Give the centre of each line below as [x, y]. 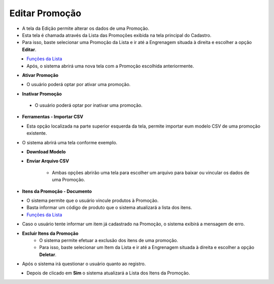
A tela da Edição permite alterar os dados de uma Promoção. [86, 28]
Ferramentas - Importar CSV [53, 117]
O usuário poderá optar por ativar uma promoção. [79, 85]
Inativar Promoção [42, 94]
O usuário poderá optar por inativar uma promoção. [89, 105]
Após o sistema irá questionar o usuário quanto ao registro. [84, 264]
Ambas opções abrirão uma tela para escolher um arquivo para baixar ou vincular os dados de [151, 173]
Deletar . [48, 254]
